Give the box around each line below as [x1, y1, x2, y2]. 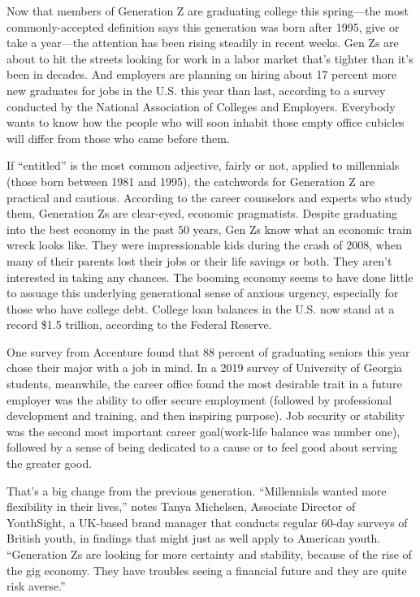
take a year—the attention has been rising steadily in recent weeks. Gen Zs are [6, 34, 399, 51]
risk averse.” [6, 578, 66, 595]
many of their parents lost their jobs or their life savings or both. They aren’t [6, 252, 392, 269]
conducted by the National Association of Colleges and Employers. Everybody [6, 97, 396, 115]
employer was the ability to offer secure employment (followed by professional [6, 391, 392, 408]
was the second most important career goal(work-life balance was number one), [6, 422, 401, 439]
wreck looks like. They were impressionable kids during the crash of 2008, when [6, 236, 402, 253]
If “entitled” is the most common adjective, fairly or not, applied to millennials [6, 157, 400, 174]
